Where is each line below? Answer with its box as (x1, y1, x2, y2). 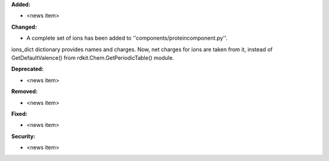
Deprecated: (11, 65, 44, 73)
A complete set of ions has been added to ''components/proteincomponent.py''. (26, 34, 228, 42)
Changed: (11, 23, 37, 30)
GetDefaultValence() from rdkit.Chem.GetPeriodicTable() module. (11, 54, 174, 61)
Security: (11, 132, 36, 140)
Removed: (11, 88, 38, 95)
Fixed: (11, 110, 27, 117)
